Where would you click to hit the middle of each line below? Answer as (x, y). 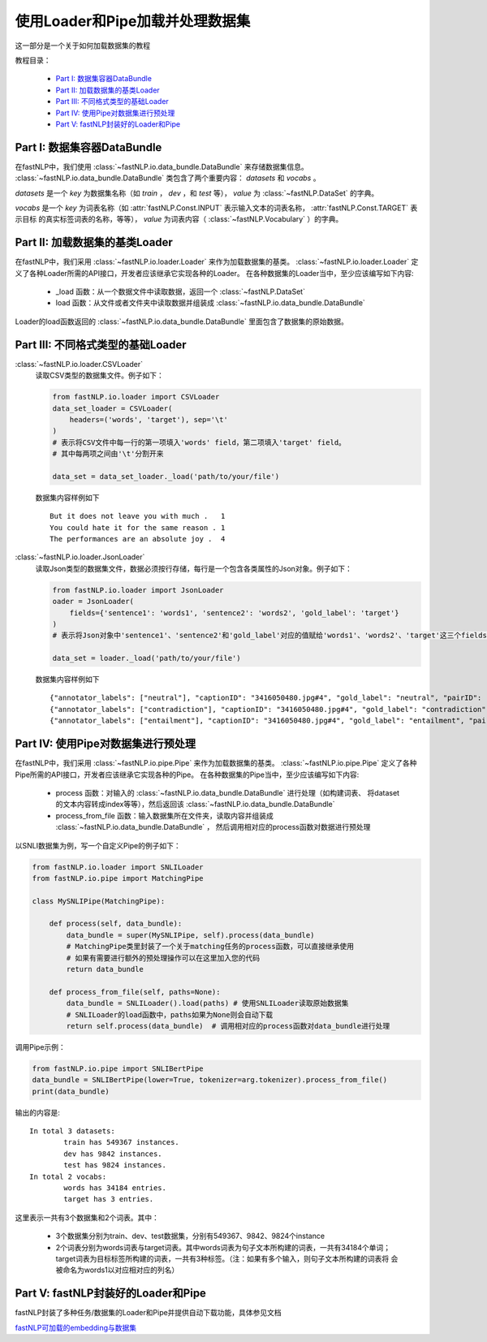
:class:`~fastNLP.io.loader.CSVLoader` (79, 364)
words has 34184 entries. (115, 1188)
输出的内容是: (38, 1112)
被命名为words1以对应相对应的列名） (117, 1270)
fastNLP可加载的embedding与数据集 (76, 1327)
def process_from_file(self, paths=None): (135, 992)
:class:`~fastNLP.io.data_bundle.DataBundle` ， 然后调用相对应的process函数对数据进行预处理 (213, 827)
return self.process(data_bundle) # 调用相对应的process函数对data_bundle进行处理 (228, 1026)
